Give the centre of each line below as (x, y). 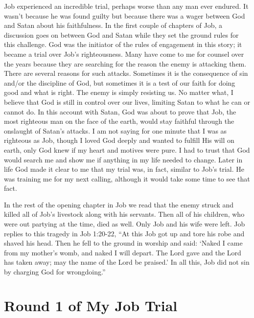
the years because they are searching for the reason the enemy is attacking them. (125, 63)
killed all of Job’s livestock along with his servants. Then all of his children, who (124, 214)
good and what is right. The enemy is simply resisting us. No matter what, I (119, 92)
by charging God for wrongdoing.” (55, 272)
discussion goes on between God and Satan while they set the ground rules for (121, 34)
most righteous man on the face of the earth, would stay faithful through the (119, 121)
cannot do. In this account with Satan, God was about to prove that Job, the (120, 111)
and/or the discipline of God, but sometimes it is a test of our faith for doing (120, 82)
